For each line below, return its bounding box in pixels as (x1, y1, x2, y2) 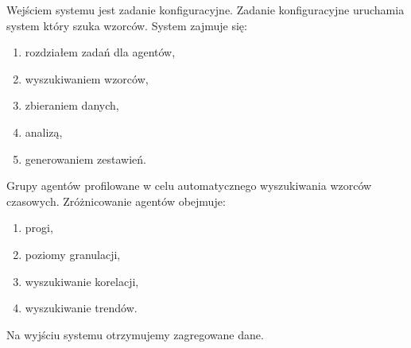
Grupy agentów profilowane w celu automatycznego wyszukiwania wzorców (6, 177, 372, 194)
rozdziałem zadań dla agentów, (25, 44, 176, 60)
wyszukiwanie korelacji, (25, 273, 139, 289)
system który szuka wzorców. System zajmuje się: (6, 17, 247, 33)
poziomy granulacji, (25, 246, 121, 262)
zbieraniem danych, (25, 97, 119, 114)
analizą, (25, 123, 63, 140)
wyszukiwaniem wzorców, (25, 70, 149, 87)
